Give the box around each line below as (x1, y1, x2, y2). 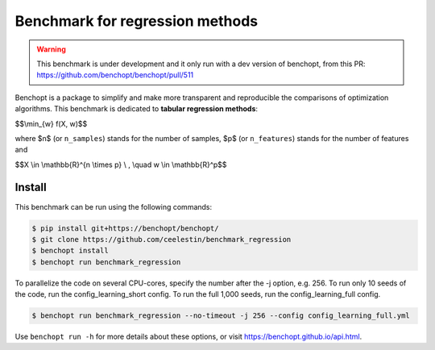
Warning (36, 44, 66, 54)
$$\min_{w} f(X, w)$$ (14, 119, 88, 128)
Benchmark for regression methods (14, 12, 258, 30)
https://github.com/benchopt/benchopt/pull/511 (36, 70, 194, 80)
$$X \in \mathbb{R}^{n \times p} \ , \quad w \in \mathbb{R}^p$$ (14, 160, 227, 169)
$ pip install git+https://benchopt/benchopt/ (31, 223, 219, 233)
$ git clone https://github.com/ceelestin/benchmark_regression (31, 235, 292, 244)
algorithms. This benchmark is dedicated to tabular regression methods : (14, 104, 258, 114)
